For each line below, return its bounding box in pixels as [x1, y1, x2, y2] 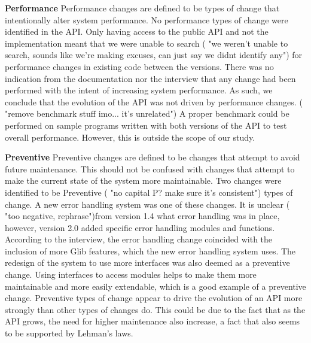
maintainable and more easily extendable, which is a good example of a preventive [5, 280, 306, 292]
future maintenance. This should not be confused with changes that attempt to [5, 162, 295, 175]
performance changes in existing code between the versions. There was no [5, 60, 274, 72]
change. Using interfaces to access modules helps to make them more [5, 268, 257, 281]
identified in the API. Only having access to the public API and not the [5, 25, 269, 38]
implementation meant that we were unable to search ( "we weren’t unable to [5, 37, 288, 49]
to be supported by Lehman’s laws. [5, 327, 133, 339]
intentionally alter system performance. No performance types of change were [5, 13, 288, 26]
